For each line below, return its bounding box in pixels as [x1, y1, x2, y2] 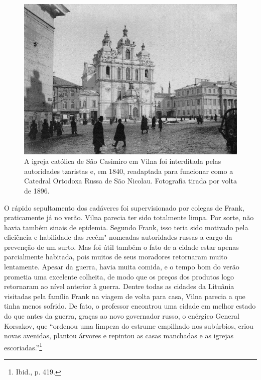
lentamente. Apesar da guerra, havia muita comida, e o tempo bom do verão [4, 261, 239, 272]
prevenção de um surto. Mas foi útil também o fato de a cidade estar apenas [4, 241, 239, 252]
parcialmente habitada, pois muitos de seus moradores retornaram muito [4, 251, 227, 262]
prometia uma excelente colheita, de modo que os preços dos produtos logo [4, 271, 234, 281]
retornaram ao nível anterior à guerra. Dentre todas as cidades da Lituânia [4, 281, 234, 292]
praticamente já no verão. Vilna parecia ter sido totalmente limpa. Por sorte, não [4, 212, 254, 223]
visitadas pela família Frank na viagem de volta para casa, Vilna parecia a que [4, 291, 245, 301]
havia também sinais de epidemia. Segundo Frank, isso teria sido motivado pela [4, 222, 248, 232]
